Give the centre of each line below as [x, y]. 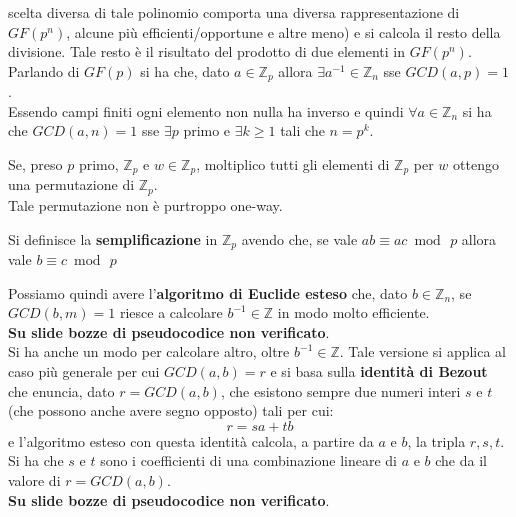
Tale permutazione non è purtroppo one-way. [145, 204]
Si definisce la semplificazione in [113, 238]
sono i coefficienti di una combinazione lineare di [248, 460]
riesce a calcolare [171, 312]
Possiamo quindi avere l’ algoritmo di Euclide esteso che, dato [208, 292]
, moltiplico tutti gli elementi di [293, 164]
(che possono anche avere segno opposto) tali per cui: [171, 410]
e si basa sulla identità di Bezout [379, 370]
